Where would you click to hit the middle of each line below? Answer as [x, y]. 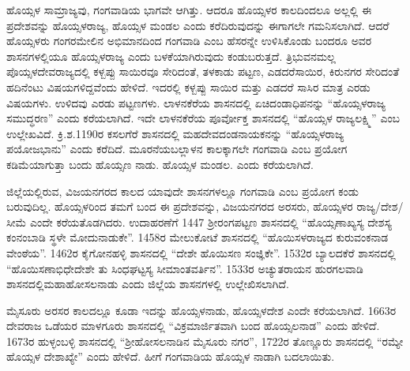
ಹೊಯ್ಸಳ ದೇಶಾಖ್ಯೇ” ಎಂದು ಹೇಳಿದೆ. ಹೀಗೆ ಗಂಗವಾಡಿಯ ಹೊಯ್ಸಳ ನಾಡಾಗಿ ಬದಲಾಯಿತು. [171, 356]
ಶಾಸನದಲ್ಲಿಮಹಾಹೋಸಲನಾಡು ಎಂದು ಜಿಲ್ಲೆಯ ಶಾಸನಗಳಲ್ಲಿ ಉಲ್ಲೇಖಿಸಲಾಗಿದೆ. [148, 284]
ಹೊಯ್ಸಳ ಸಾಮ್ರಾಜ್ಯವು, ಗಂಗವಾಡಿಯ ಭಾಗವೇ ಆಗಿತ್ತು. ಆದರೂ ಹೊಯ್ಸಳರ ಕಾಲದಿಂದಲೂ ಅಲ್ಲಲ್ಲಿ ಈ [189, 9]
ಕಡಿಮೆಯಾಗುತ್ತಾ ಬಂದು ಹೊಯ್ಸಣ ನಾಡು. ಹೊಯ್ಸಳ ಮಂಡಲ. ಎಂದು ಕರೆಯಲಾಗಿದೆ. [160, 164]
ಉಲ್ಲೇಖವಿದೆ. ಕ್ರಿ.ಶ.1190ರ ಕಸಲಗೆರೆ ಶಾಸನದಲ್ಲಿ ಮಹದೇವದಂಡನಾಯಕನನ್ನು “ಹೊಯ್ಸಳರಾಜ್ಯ [175, 133]
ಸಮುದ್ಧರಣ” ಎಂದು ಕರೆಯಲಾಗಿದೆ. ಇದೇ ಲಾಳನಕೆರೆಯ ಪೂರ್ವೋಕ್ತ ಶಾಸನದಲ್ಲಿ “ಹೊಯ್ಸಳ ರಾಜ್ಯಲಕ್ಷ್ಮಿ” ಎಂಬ [203, 118]
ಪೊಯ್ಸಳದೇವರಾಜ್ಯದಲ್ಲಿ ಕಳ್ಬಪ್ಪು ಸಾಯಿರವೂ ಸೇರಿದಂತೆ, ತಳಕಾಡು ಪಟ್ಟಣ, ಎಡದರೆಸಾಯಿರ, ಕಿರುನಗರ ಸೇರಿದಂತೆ [203, 71]
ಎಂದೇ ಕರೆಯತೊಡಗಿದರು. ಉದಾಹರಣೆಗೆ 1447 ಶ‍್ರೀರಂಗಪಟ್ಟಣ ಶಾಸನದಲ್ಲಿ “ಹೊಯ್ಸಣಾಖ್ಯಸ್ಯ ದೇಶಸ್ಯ [211, 221]
